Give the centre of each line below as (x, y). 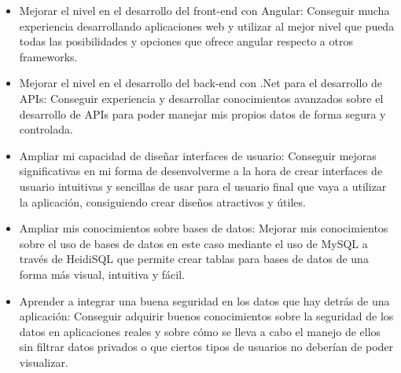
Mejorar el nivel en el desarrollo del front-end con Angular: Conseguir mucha (204, 10)
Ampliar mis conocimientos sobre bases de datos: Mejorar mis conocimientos (204, 228)
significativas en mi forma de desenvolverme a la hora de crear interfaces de (201, 171)
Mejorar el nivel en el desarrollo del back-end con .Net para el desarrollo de (201, 83)
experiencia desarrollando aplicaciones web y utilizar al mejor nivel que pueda (207, 26)
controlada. (46, 129)
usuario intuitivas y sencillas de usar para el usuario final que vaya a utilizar (203, 186)
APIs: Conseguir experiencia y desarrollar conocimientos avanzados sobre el (201, 98)
